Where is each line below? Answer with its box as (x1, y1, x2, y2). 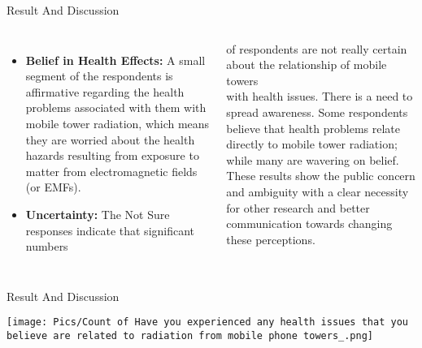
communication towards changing (226, 215, 393, 232)
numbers (25, 238, 68, 255)
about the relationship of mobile (226, 56, 387, 73)
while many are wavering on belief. (226, 151, 399, 168)
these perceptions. (226, 230, 315, 247)
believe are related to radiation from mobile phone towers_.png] (7, 329, 374, 342)
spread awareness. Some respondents (226, 103, 408, 120)
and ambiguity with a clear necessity (226, 183, 409, 200)
